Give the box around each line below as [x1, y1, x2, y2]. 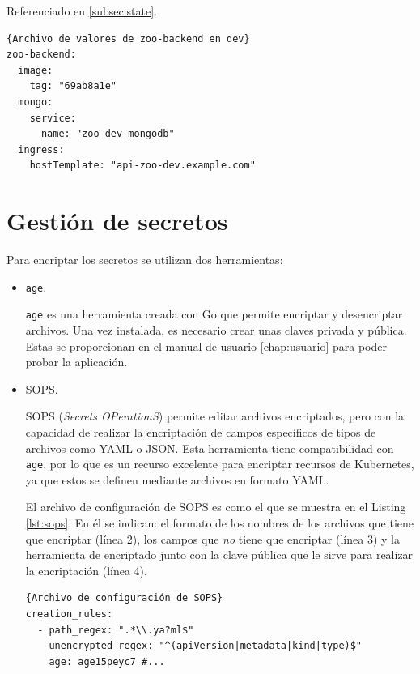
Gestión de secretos [6, 204, 228, 237]
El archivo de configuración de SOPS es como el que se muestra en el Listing [25, 498, 406, 515]
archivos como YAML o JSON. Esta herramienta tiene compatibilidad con [25, 439, 394, 456]
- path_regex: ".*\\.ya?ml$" [37, 624, 194, 636]
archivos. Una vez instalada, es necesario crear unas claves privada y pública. [25, 321, 407, 338]
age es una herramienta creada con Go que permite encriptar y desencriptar [25, 305, 403, 322]
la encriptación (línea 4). [25, 561, 147, 578]
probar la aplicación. [25, 353, 128, 370]
